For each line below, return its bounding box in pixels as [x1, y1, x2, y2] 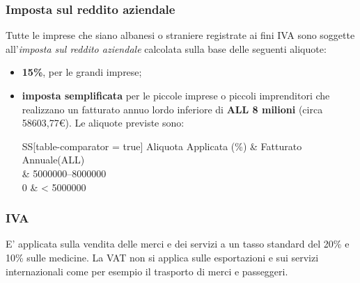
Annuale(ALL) [22, 152, 85, 167]
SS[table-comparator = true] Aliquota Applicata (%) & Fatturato [22, 138, 302, 153]
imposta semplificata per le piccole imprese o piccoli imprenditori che [22, 88, 330, 102]
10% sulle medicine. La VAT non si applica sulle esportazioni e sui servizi [6, 250, 319, 264]
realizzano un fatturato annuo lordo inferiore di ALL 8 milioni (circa [22, 102, 323, 116]
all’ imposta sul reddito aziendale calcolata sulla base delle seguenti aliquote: [6, 41, 327, 56]
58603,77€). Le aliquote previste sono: [22, 115, 185, 130]
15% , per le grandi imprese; [22, 65, 142, 79]
